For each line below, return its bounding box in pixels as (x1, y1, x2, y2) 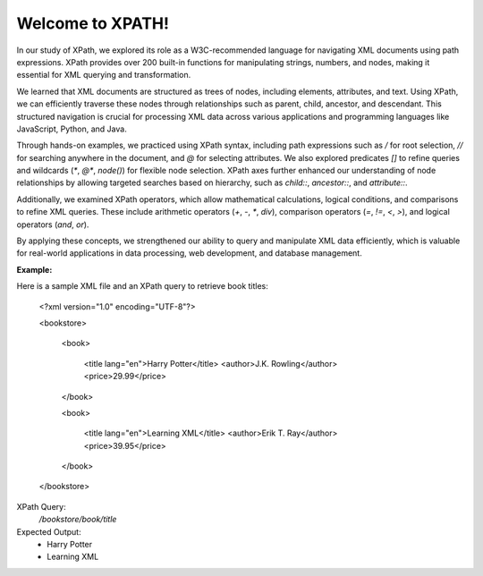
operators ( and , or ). (16, 219, 89, 230)
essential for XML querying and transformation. (16, 70, 191, 80)
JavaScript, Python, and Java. (16, 123, 127, 134)
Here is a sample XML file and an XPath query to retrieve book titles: (16, 281, 268, 292)
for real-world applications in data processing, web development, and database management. (16, 248, 362, 258)
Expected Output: (16, 526, 81, 537)
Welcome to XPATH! (16, 13, 170, 33)
